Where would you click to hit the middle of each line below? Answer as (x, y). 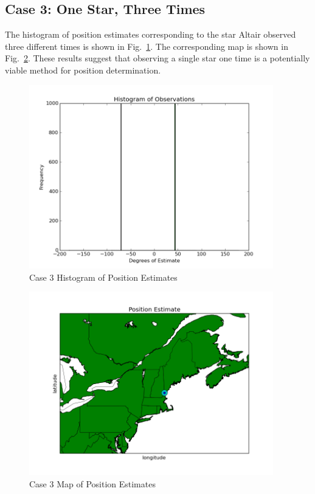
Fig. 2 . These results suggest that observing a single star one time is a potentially (157, 58)
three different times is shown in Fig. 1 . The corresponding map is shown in (147, 46)
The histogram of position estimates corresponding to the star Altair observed (151, 34)
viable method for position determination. (83, 70)
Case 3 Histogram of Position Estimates (103, 277)
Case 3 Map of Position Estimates (92, 484)
